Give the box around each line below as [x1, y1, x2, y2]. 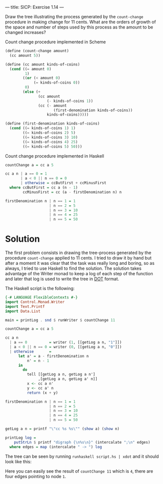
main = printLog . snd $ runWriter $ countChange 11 [5, 318, 115, 323]
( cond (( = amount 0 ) [9, 66, 52, 71]
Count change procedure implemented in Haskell [5, 153, 105, 159]
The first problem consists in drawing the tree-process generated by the [5, 250, 151, 256]
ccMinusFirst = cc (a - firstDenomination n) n [23, 190, 122, 194]
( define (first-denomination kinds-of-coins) [5, 121, 100, 126]
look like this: [5, 458, 32, 464]
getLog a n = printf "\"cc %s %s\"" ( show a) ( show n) [5, 426, 120, 431]
